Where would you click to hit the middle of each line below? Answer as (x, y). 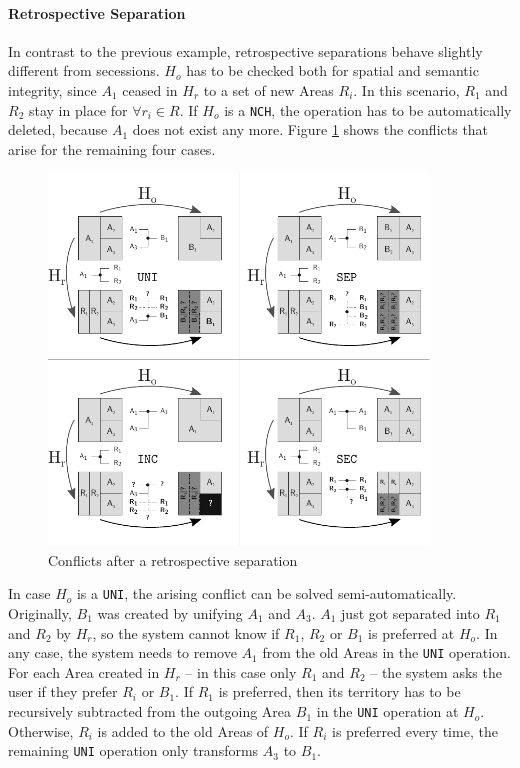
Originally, (40, 613)
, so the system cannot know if (186, 632)
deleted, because (58, 129)
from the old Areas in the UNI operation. (386, 652)
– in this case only (241, 671)
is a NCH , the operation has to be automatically (368, 109)
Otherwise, (41, 730)
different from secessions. (84, 70)
